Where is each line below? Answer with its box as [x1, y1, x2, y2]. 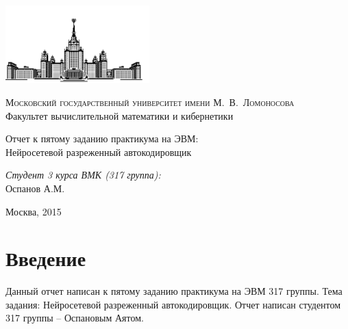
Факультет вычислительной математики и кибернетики [5, 108, 234, 122]
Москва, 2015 [5, 204, 62, 218]
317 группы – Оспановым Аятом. [5, 311, 144, 325]
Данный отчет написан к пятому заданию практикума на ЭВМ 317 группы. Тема [5, 284, 343, 298]
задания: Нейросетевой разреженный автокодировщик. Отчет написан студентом [5, 297, 341, 311]
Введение [5, 244, 86, 272]
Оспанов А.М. [5, 181, 65, 195]
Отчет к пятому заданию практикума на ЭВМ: [5, 131, 199, 146]
